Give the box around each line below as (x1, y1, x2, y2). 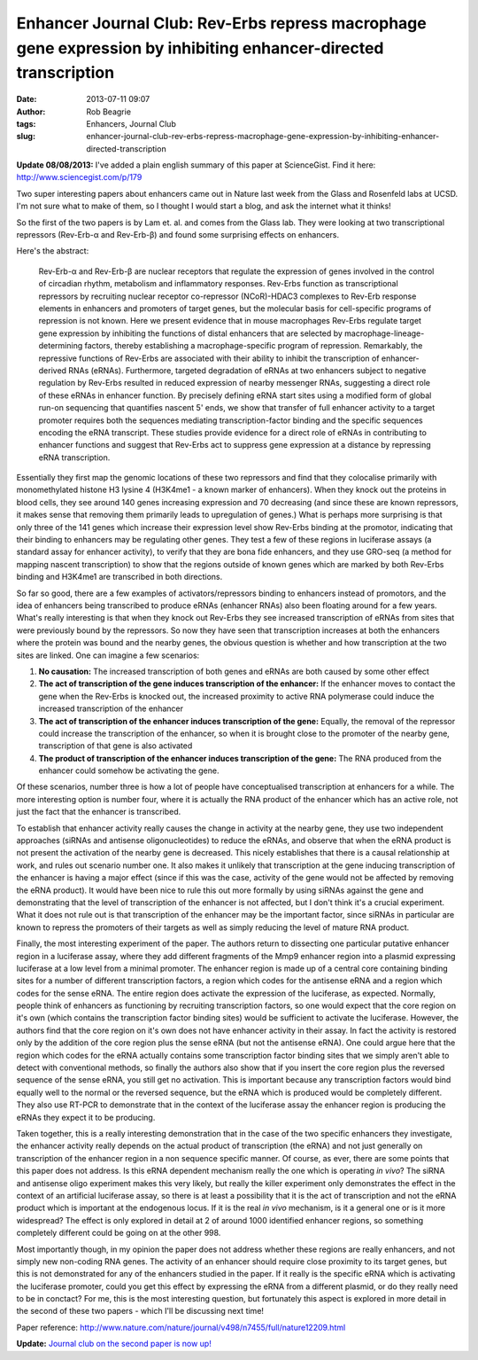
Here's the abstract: (16, 246, 89, 256)
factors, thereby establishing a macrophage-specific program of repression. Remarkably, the (84, 340, 423, 351)
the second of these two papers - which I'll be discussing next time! (16, 1306, 265, 1317)
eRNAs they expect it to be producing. (16, 1112, 156, 1122)
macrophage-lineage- (343, 328, 425, 339)
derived (38, 364, 66, 376)
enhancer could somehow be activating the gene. (38, 765, 220, 776)
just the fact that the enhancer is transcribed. (16, 807, 181, 817)
